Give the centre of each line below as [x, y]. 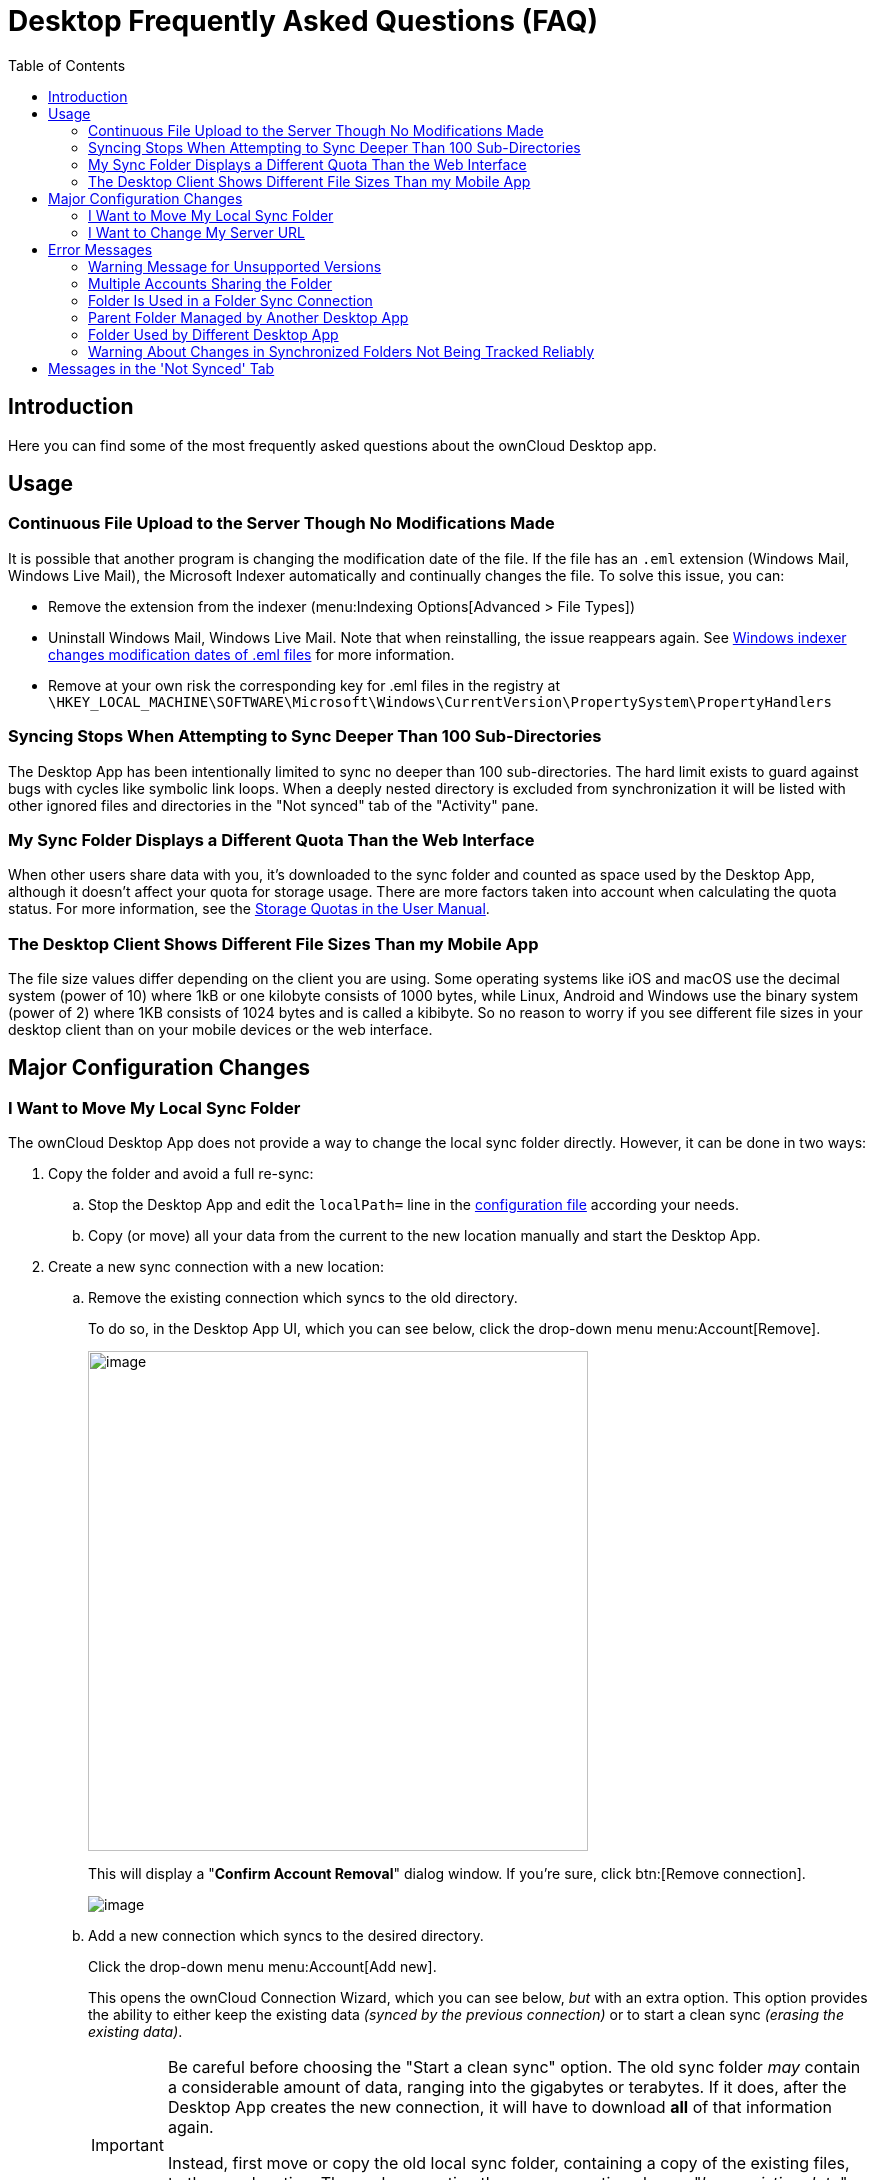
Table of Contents [67, 65]
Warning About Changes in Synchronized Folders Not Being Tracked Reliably [341, 351]
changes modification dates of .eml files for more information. [251, 654]
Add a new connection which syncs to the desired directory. [286, 1936]
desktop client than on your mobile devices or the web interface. [220, 1030]
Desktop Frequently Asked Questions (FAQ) [303, 21]
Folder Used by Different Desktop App [213, 334]
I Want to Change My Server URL [196, 232]
